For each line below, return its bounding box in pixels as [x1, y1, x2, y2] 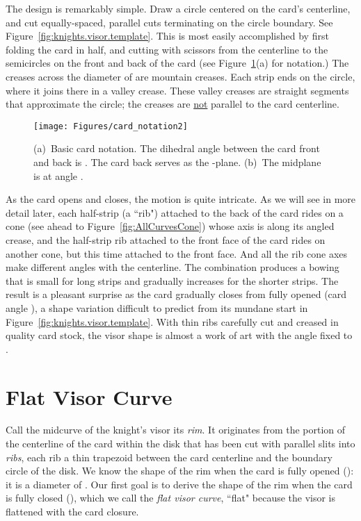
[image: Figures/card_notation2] [33, 121, 188, 131]
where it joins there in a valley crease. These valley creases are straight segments [6, 83, 349, 97]
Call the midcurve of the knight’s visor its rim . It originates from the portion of [6, 422, 346, 437]
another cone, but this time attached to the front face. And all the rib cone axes [6, 246, 348, 260]
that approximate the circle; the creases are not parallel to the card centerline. [6, 97, 339, 111]
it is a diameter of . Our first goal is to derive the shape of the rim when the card [6, 477, 353, 491]
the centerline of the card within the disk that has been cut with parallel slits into [6, 436, 355, 451]
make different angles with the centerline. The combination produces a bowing [6, 260, 339, 274]
